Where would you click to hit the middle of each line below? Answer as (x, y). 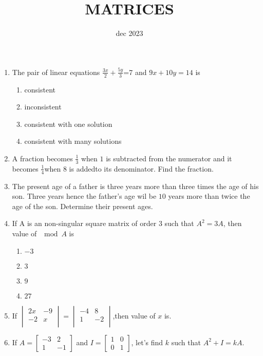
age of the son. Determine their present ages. (82, 206)
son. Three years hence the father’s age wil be (84, 196)
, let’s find (147, 342)
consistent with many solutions (73, 141)
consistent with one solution (68, 124)
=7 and (135, 72)
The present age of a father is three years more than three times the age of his (135, 186)
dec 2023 (129, 33)
